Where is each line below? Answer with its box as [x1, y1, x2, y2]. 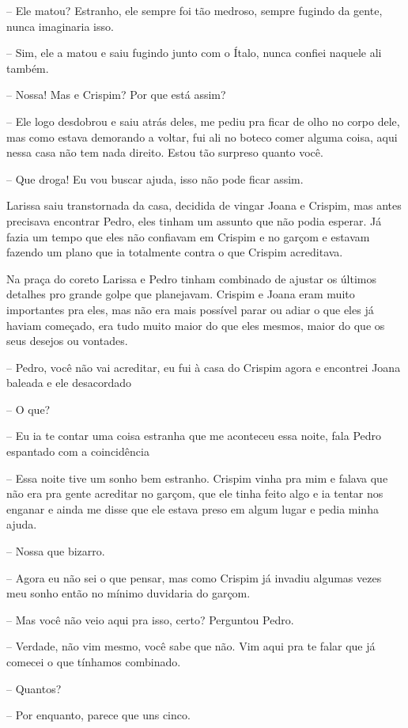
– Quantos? [6, 680, 62, 696]
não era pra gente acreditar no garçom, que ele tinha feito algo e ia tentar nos [6, 485, 383, 502]
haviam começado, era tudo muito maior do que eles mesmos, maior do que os [6, 317, 385, 333]
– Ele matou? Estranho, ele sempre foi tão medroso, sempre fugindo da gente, [6, 2, 383, 18]
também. [6, 59, 49, 76]
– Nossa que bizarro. [6, 543, 105, 559]
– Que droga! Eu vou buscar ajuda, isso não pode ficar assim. [6, 170, 304, 187]
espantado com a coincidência [6, 443, 149, 460]
